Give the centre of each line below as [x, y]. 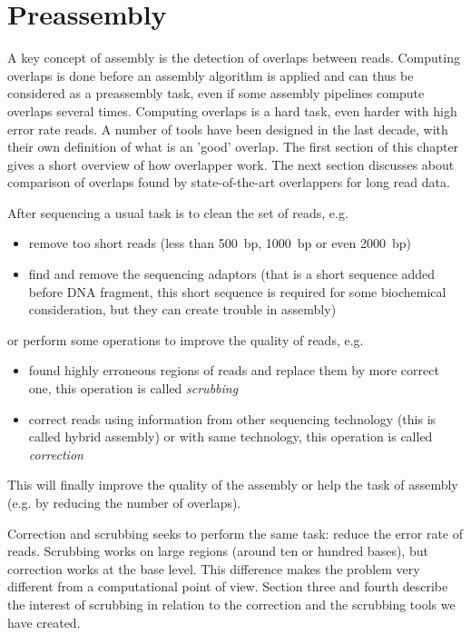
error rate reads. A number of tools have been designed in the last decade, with [228, 129]
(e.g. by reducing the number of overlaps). [124, 502]
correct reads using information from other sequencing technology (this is [232, 418]
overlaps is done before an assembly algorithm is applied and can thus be [211, 75]
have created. [44, 622]
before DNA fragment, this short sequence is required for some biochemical [237, 291]
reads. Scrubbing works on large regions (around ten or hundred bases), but [218, 551]
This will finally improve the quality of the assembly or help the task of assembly [233, 485]
